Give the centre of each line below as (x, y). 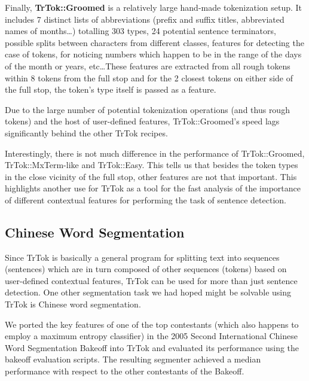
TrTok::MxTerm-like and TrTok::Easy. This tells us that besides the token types (152, 165)
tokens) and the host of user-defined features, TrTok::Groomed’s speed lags (142, 121)
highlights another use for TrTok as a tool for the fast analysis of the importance (153, 188)
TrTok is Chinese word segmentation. (73, 304)
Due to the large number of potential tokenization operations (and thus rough (147, 109)
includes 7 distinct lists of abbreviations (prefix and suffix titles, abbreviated (145, 19)
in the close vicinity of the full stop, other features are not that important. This (151, 176)
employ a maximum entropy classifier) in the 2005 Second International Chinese (151, 336)
